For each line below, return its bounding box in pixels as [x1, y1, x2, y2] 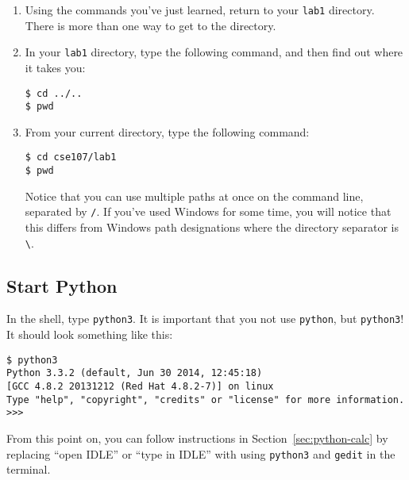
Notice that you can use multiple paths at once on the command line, [25, 187, 364, 204]
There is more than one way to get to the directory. [25, 17, 276, 33]
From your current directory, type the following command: [25, 123, 310, 140]
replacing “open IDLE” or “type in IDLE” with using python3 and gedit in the [6, 445, 395, 462]
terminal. [6, 461, 51, 478]
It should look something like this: [6, 326, 173, 343]
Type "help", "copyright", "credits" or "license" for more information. [6, 394, 405, 405]
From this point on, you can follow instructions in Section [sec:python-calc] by [6, 429, 388, 446]
